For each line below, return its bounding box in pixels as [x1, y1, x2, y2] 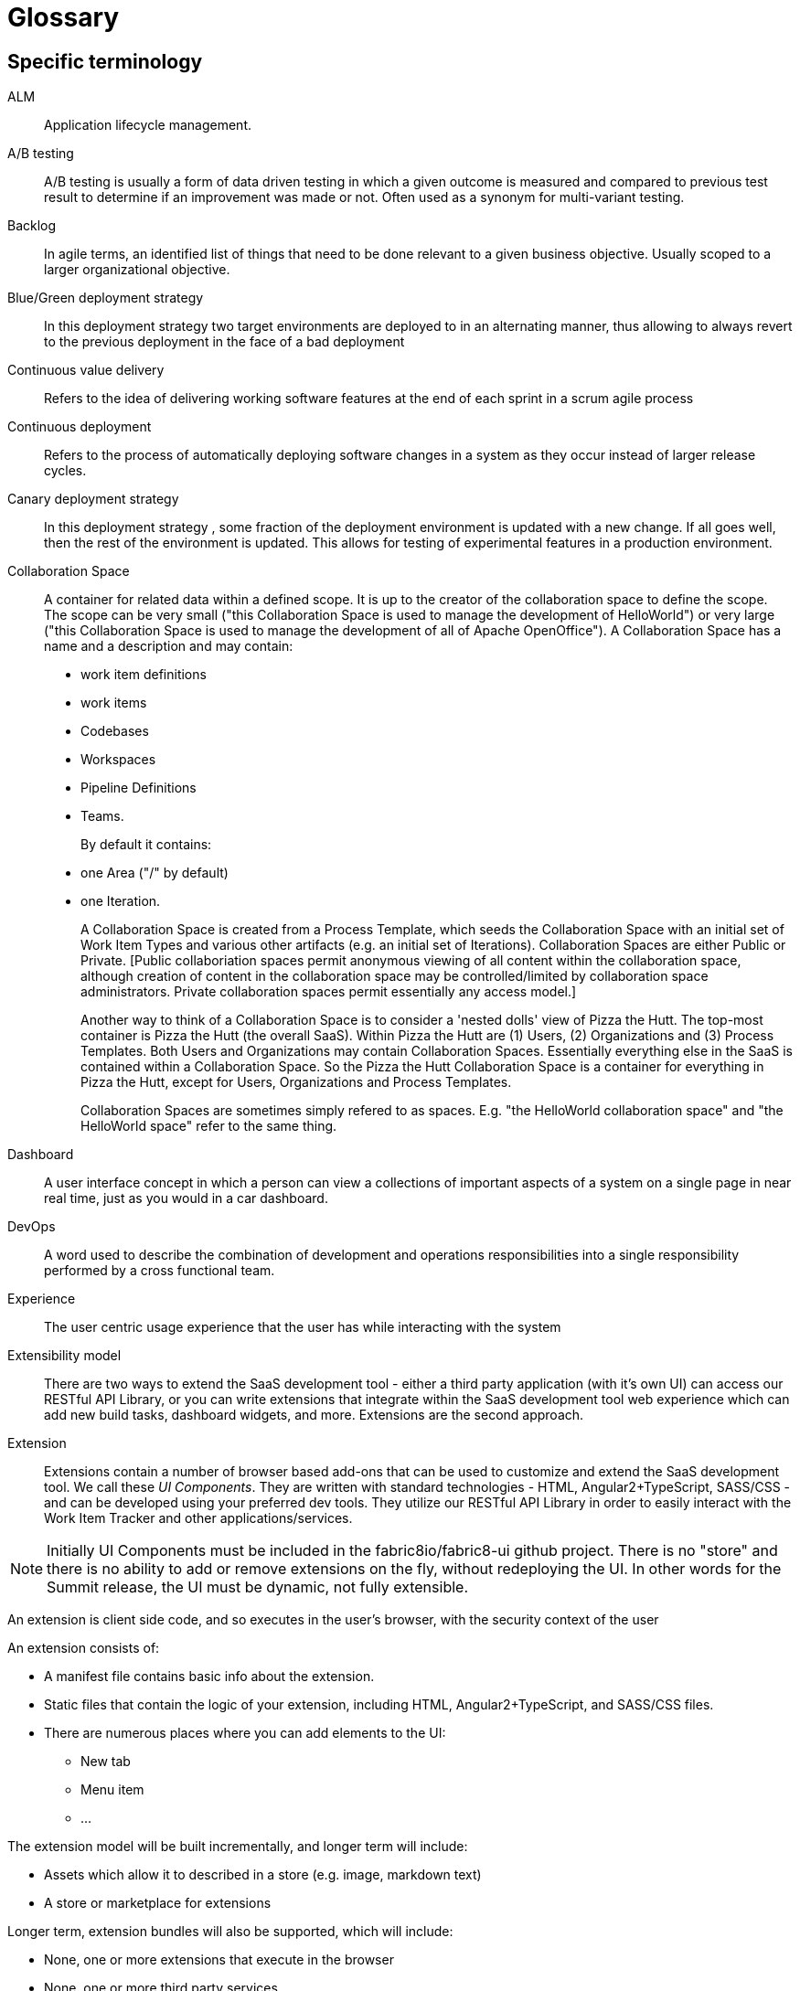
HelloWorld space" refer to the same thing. [80, 1118, 337, 1134]
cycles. [44, 463, 87, 479]
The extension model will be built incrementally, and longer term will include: [7, 1838, 468, 1855]
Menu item [80, 1782, 144, 1798]
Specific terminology [7, 49, 203, 73]
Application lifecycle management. [44, 117, 251, 133]
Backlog [7, 218, 57, 234]
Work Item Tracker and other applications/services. [44, 1510, 353, 1527]
